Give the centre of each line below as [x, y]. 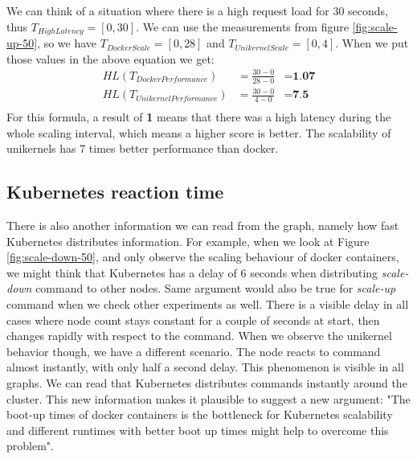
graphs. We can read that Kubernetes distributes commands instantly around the [207, 382]
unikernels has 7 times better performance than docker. [143, 148]
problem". [30, 446]
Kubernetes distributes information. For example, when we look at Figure [188, 241]
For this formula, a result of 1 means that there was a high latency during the [199, 117]
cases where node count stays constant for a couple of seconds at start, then [193, 320]
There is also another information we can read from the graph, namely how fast [203, 225]
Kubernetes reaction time [115, 192]
